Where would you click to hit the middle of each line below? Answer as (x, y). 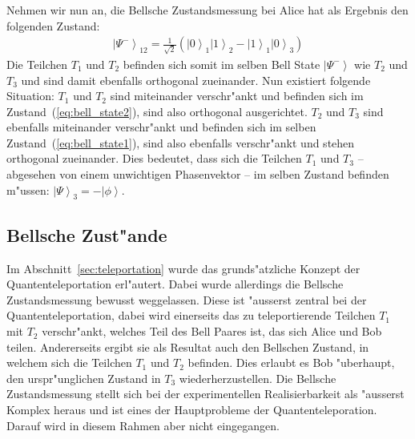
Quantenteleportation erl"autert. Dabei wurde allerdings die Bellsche (175, 284)
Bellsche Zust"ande (87, 234)
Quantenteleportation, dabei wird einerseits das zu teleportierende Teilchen (191, 315)
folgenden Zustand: (53, 25)
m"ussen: (28, 189)
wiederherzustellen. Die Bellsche (258, 378)
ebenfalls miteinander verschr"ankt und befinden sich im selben (161, 127)
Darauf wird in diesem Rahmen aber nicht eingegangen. (143, 425)
